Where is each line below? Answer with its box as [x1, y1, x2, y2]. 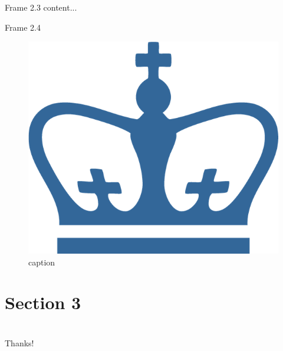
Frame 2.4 [5, 21, 41, 33]
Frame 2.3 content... [5, 1, 77, 13]
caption [28, 255, 55, 268]
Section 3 [5, 290, 81, 314]
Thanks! [5, 336, 34, 349]
